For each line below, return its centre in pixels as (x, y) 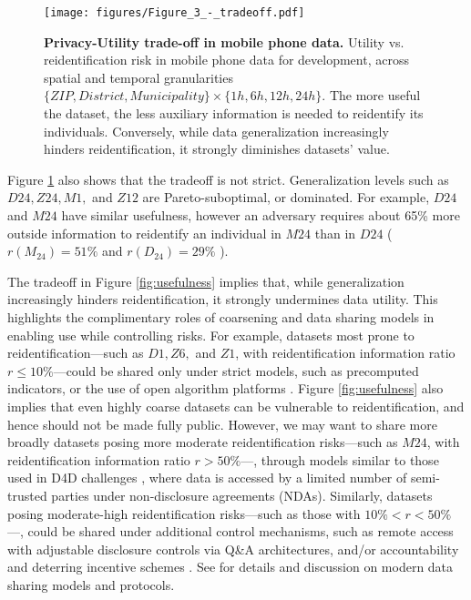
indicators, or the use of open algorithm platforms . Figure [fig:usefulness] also (225, 388)
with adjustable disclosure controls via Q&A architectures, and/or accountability (233, 549)
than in (335, 233)
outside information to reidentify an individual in (144, 233)
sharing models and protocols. (91, 584)
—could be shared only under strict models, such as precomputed (236, 370)
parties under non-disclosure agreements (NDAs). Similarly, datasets (242, 495)
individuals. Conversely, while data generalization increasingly (216, 131)
